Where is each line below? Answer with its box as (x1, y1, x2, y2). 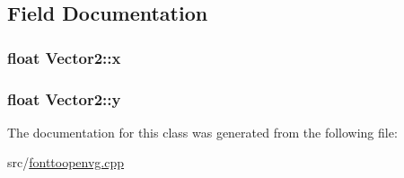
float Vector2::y (7, 87, 121, 110)
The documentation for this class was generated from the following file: (7, 122, 398, 141)
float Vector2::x (7, 46, 121, 68)
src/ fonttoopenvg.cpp (7, 153, 125, 172)
